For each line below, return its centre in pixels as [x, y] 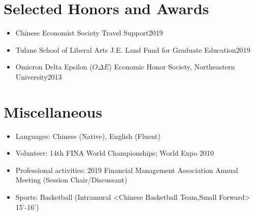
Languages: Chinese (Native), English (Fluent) [88, 136]
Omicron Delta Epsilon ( [54, 67]
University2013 [39, 76]
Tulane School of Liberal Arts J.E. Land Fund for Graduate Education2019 [133, 49]
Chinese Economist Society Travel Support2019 [89, 33]
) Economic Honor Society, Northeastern [172, 67]
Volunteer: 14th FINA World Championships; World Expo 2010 [115, 153]
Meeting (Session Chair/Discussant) [71, 180]
